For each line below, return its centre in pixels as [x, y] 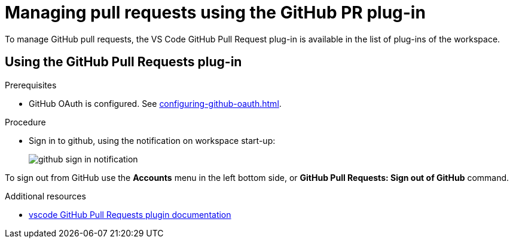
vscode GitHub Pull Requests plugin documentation [130, 214]
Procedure [25, 122]
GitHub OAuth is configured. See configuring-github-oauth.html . [155, 103]
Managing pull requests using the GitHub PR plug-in [215, 13]
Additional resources [45, 196]
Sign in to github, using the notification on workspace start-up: [152, 140]
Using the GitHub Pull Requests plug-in [123, 62]
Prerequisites [31, 85]
